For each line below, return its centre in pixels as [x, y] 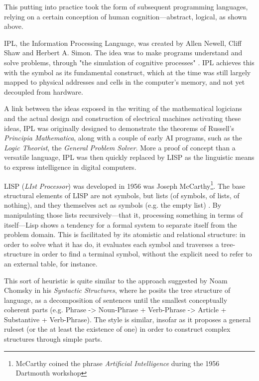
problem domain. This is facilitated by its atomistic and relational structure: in [125, 234]
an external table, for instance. [51, 263]
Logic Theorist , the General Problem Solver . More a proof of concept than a [120, 147]
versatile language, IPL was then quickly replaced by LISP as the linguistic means [129, 157]
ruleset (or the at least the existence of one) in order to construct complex [117, 329]
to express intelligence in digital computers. [70, 167]
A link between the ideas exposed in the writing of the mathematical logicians [123, 108]
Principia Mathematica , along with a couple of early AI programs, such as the [123, 138]
